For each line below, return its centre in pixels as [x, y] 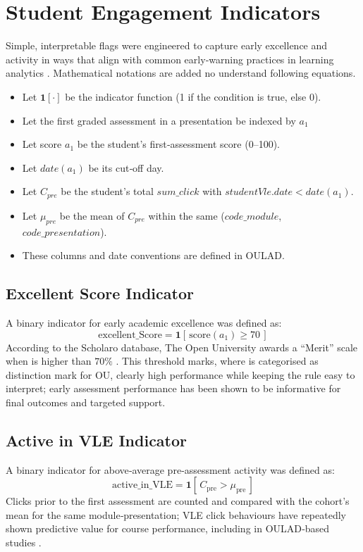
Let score [42, 144]
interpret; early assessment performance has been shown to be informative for [173, 388]
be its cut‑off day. [126, 167]
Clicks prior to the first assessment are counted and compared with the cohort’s [178, 501]
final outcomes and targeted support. [86, 402]
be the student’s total [107, 191]
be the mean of [92, 215]
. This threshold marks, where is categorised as [217, 361]
